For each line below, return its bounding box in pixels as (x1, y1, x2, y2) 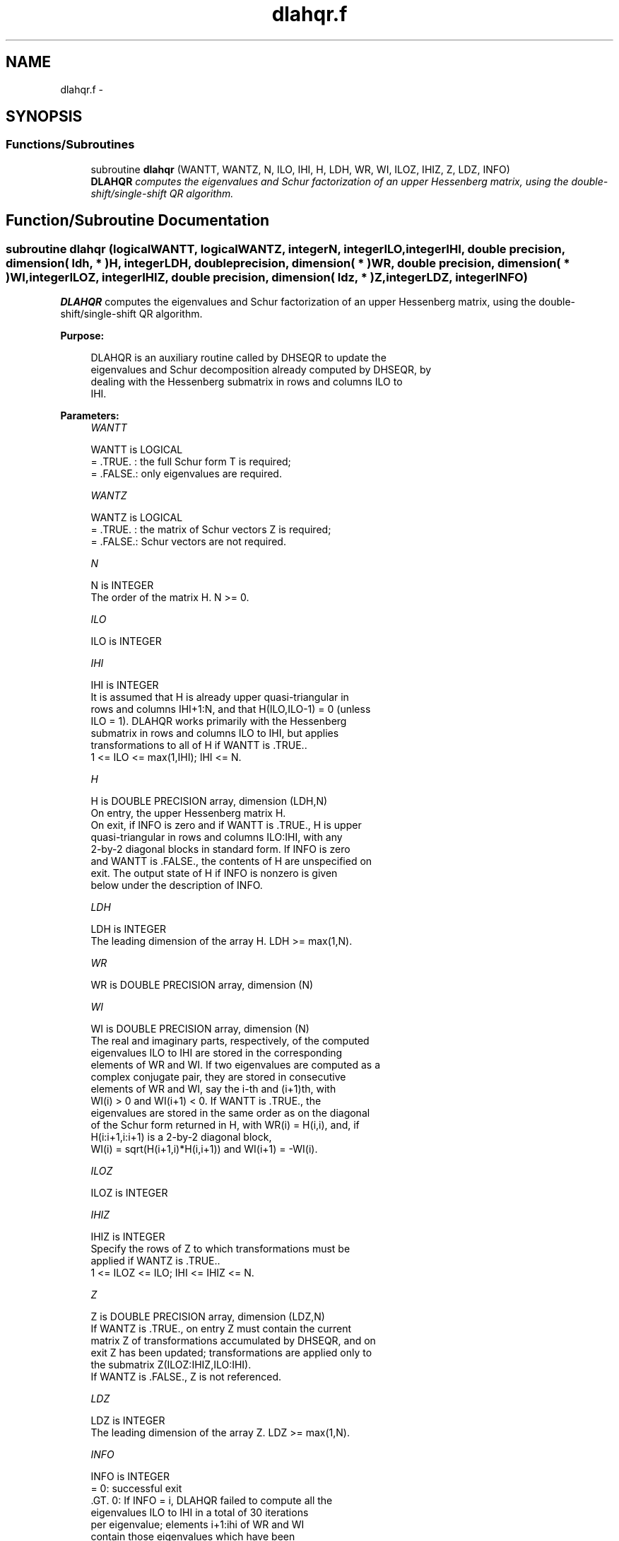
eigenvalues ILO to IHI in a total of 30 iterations (90, 1506, 309, 1519)
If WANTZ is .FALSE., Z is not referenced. (90, 1371, 281, 1383)
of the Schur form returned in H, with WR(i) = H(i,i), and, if (90, 1119, 360, 1132)
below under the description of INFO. (90, 879, 263, 892)
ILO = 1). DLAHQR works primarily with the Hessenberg (90, 715, 347, 728)
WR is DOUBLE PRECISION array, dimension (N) (90, 979, 314, 992)
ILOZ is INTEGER (90, 1187, 168, 1199)
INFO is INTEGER (90, 1470, 170, 1483)
